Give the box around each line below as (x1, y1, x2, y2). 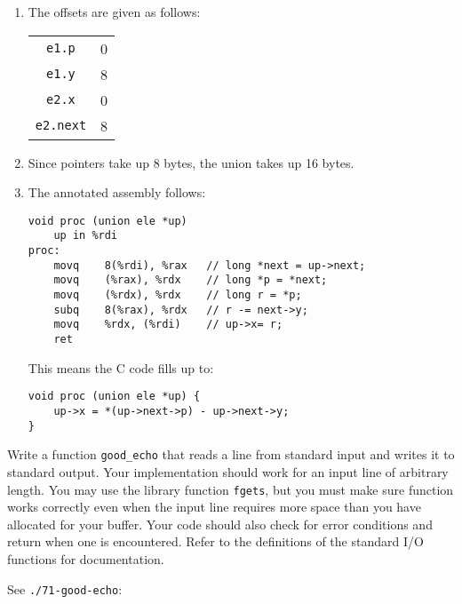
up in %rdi (53, 229, 118, 242)
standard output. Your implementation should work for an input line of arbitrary (7, 462, 449, 481)
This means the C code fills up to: (28, 358, 214, 377)
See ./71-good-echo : (7, 579, 123, 598)
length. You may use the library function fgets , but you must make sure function (7, 480, 454, 498)
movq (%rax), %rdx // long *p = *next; (53, 274, 328, 287)
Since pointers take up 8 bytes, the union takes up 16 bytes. (28, 153, 354, 171)
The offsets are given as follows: (28, 3, 201, 20)
